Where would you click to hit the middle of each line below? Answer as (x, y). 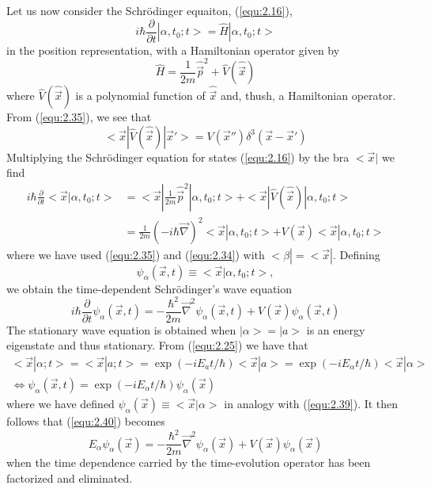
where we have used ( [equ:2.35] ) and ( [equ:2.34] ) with (136, 254)
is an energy (336, 329)
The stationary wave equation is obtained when (121, 329)
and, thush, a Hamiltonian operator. (308, 96)
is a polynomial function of (140, 96)
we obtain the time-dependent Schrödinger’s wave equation (149, 288)
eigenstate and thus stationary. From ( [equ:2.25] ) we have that (157, 345)
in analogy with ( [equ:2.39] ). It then (311, 403)
